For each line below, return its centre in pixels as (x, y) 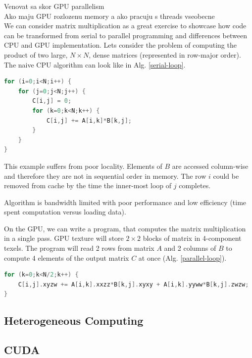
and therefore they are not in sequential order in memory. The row (105, 176)
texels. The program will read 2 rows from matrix (79, 248)
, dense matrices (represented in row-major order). (165, 54)
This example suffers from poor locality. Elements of (83, 166)
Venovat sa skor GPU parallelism (54, 6)
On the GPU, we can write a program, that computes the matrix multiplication (125, 228)
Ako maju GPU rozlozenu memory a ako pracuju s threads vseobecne (109, 16)
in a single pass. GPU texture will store (64, 238)
